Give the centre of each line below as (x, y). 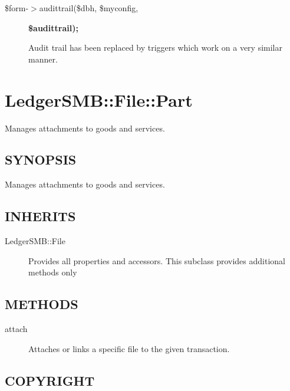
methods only (53, 272)
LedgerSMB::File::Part (99, 99)
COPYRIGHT (50, 380)
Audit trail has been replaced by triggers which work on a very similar (156, 47)
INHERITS (40, 216)
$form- (17, 8)
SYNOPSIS (41, 160)
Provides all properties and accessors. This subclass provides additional (157, 260)
